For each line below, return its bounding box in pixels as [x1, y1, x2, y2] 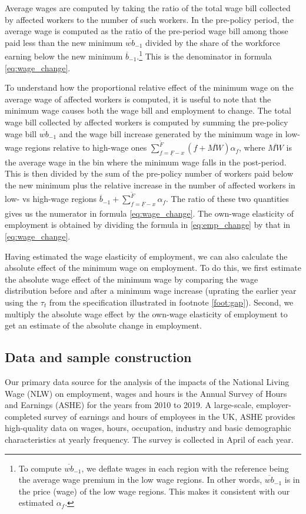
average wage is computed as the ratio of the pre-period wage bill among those [5, 25, 288, 37]
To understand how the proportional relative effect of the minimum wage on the [5, 81, 294, 94]
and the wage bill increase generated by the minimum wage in [59, 127, 283, 140]
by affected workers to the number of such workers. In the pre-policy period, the [5, 13, 294, 25]
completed [5, 410, 42, 422]
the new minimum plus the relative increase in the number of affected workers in [5, 178, 295, 191]
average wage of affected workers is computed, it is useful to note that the [5, 92, 271, 105]
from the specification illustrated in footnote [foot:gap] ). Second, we [49, 296, 294, 308]
